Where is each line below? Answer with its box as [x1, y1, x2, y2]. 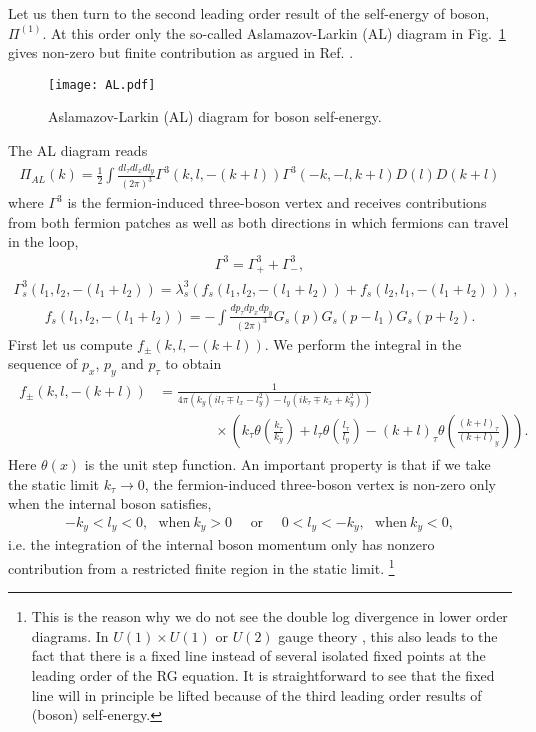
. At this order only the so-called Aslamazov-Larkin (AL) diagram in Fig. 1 [42, 22, 506, 43]
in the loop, [8, 231, 79, 252]
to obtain [165, 353, 222, 374]
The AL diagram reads [8, 140, 148, 161]
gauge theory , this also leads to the [278, 625, 498, 646]
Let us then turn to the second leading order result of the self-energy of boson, [8, 3, 490, 23]
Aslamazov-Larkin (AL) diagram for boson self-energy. [48, 106, 382, 127]
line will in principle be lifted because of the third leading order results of [31, 684, 482, 705]
